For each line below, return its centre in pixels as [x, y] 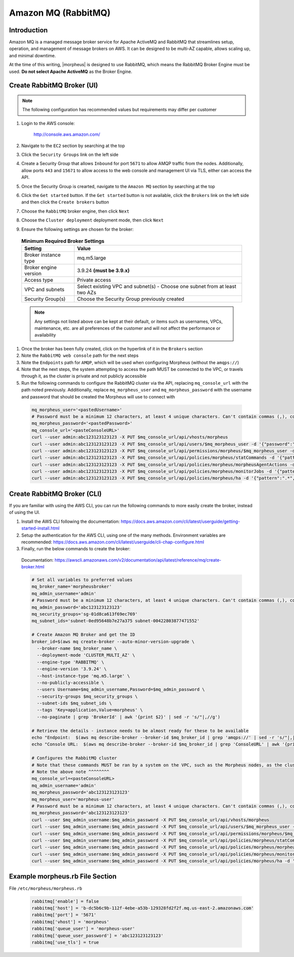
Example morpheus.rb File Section [63, 876]
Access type [39, 280]
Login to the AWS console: [48, 123]
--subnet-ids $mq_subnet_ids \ [74, 703]
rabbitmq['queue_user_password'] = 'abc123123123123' [98, 935]
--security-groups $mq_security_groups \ [87, 696]
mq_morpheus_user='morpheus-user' [73, 799]
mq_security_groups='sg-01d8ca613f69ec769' [85, 614]
